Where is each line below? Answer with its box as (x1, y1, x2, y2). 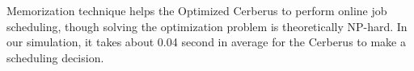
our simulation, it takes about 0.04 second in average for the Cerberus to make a (6, 34, 406, 50)
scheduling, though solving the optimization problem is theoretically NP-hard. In (6, 18, 408, 34)
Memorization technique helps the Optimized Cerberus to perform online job (6, 2, 387, 18)
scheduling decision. (6, 49, 104, 65)
